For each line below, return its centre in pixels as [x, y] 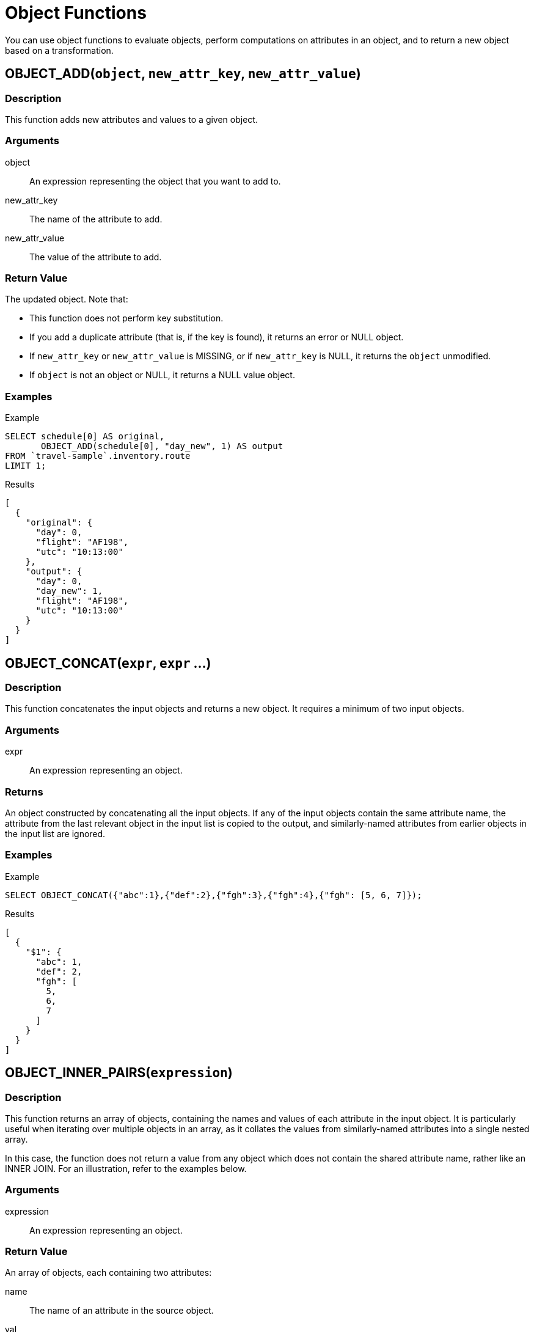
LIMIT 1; [26, 466]
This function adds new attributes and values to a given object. [131, 119]
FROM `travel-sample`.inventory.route [98, 456]
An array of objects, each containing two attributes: [108, 1273]
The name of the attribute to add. [96, 219]
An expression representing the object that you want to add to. [155, 181]
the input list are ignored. [55, 833]
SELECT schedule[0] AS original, [85, 437]
